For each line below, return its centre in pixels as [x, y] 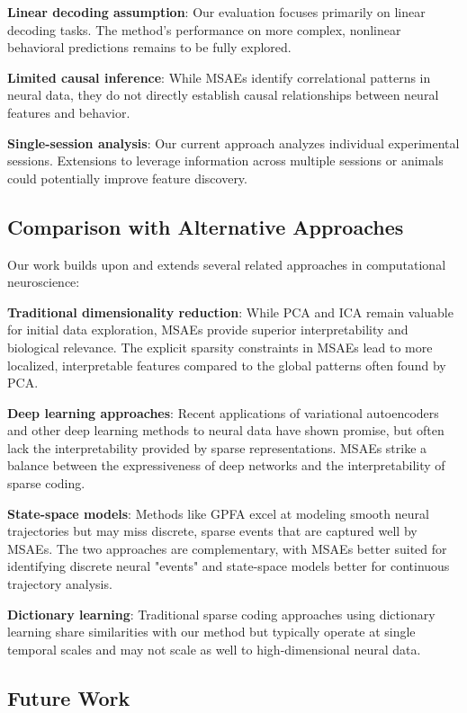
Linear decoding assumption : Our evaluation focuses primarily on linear [216, 12]
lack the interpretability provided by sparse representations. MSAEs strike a [217, 447]
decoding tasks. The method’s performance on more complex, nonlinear [204, 29]
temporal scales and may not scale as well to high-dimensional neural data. [214, 649]
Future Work [69, 697]
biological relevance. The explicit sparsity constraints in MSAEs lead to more [220, 347]
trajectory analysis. [60, 584]
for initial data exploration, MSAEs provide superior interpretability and [208, 330]
